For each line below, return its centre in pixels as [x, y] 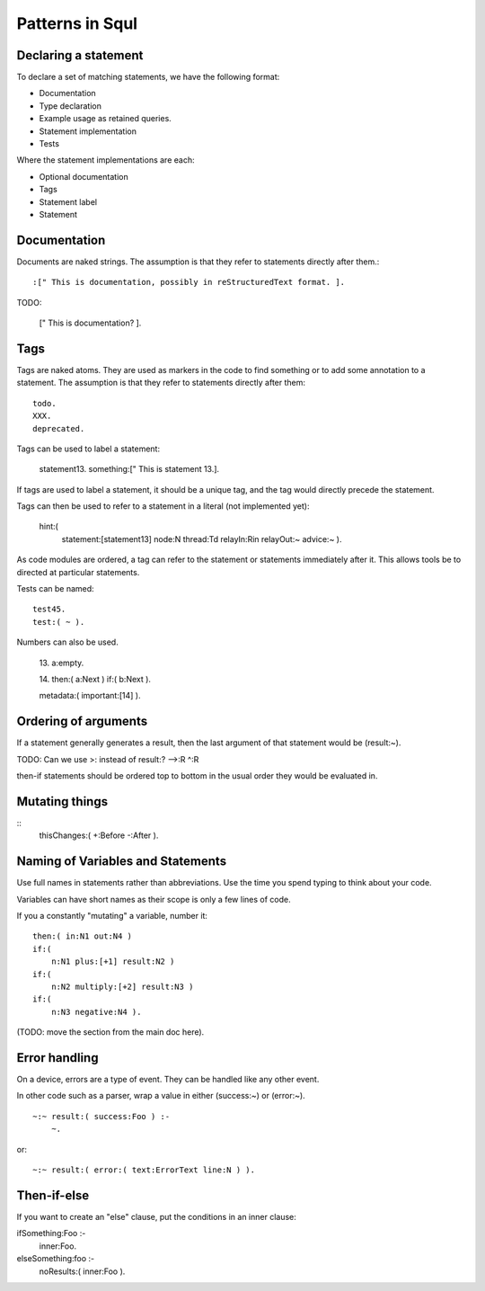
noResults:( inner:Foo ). [82, 1271]
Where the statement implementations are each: [106, 160]
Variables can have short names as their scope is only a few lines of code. [154, 899]
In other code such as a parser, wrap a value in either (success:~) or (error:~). [161, 1096]
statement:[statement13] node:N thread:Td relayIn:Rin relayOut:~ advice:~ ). [202, 539]
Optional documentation [84, 176]
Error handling [57, 1058]
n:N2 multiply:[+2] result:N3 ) [122, 987]
